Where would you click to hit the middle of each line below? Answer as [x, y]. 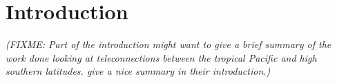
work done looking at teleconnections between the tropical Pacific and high [161, 57]
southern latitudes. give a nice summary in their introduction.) [138, 71]
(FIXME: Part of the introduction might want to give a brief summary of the [168, 44]
